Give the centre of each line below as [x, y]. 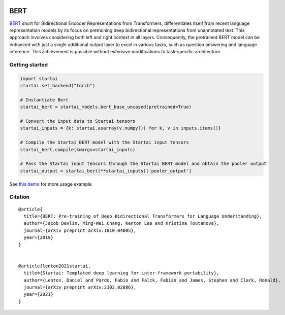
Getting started [29, 64]
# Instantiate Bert [44, 100]
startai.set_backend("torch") [58, 86]
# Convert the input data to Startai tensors [78, 121]
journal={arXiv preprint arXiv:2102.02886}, [80, 287]
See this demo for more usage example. [51, 184]
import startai [39, 78]
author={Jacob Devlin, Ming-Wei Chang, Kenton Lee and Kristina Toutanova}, [121, 223]
